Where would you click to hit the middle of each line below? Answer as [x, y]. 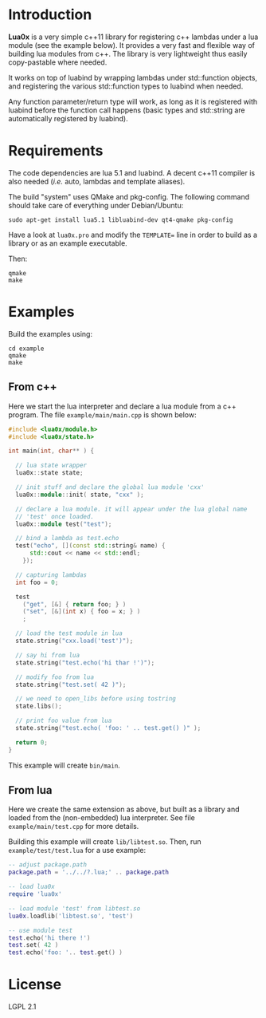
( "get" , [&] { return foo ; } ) [74, 604]
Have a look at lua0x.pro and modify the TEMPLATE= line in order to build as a [133, 235]
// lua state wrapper [51, 466]
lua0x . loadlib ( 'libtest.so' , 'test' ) [71, 916]
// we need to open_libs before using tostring [96, 699]
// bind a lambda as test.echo [67, 539]
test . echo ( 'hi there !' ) [49, 938]
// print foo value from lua [64, 721]
